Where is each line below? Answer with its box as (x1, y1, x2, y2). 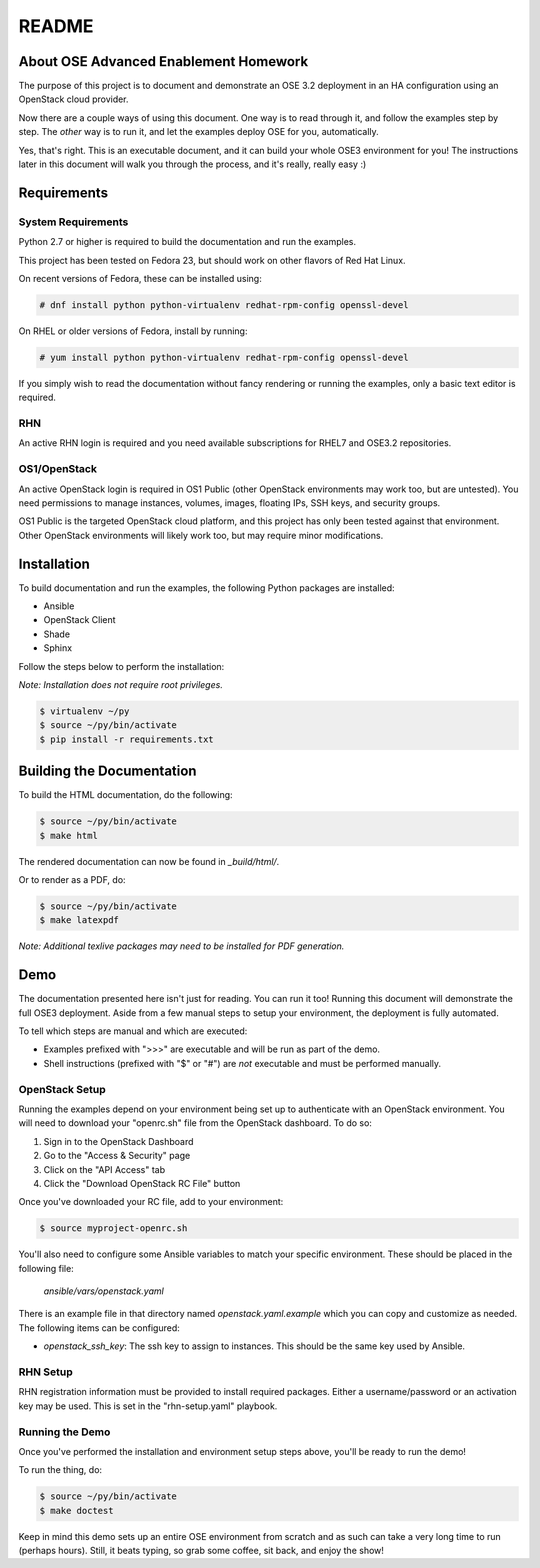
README (18, 15, 94, 37)
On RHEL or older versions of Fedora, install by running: (18, 325, 248, 337)
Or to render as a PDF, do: (18, 874, 126, 885)
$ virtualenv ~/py (39, 705, 130, 717)
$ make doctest (39, 1505, 114, 1516)
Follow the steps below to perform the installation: (18, 660, 225, 672)
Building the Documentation (18, 763, 197, 780)
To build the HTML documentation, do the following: (18, 789, 234, 801)
